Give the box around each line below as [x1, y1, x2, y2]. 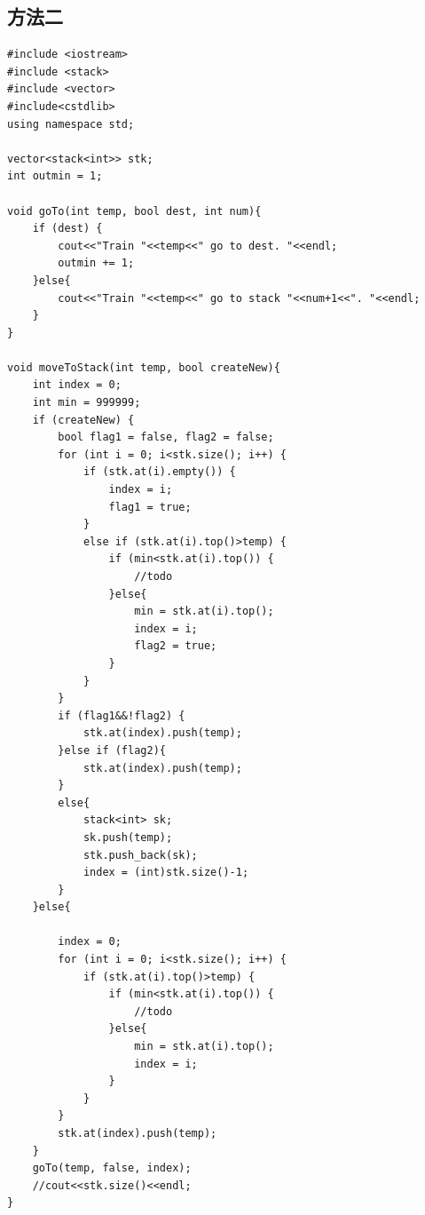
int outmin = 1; [7, 170, 103, 183]
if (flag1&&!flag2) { [58, 709, 185, 722]
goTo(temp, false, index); [32, 1162, 192, 1175]
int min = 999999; [32, 396, 141, 409]
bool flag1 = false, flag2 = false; [58, 431, 274, 444]
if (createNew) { [32, 413, 135, 426]
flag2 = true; [134, 639, 217, 653]
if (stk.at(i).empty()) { [83, 465, 236, 479]
